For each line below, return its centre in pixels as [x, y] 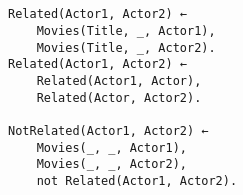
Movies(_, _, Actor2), [111, 164]
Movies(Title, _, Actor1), [126, 31]
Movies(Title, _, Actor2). [126, 47]
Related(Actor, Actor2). [119, 97]
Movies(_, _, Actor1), [111, 147]
